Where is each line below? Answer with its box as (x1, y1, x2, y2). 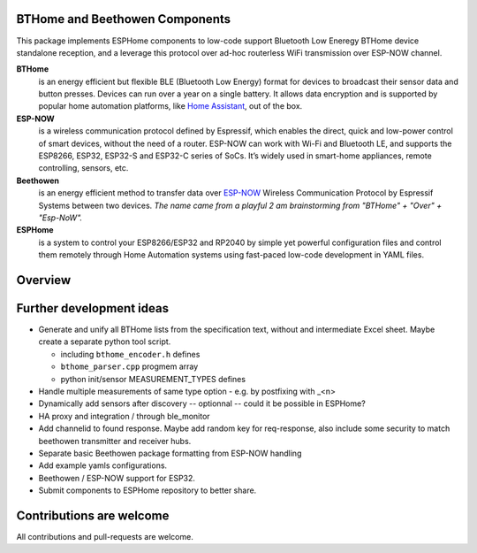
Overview (16, 273, 72, 288)
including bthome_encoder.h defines (60, 349, 201, 359)
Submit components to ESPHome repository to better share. (38, 485, 257, 495)
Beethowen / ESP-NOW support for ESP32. (38, 472, 196, 483)
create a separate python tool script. (38, 336, 171, 347)
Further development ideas (16, 301, 170, 316)
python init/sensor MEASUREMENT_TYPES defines (60, 373, 246, 384)
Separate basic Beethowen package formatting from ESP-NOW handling (38, 448, 302, 458)
